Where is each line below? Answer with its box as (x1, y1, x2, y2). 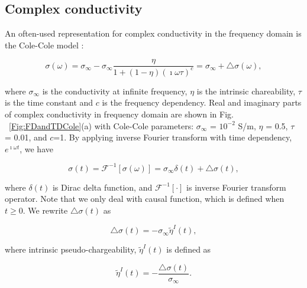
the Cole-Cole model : (5, 38, 84, 51)
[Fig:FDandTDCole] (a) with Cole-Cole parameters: (9, 119, 194, 132)
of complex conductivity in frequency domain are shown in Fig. (5, 107, 234, 120)
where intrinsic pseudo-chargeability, (5, 243, 137, 256)
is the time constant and (5, 96, 93, 109)
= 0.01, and (5, 131, 47, 143)
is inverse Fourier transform (186, 181, 286, 193)
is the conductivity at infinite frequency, (42, 84, 188, 97)
